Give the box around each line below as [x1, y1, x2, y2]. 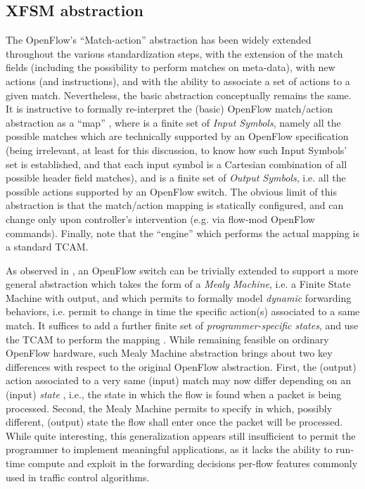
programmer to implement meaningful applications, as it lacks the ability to [6, 442, 333, 457]
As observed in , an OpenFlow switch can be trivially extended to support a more [6, 262, 359, 277]
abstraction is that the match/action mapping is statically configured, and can [6, 198, 344, 212]
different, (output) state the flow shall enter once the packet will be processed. [6, 414, 343, 429]
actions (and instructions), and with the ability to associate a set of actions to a [6, 73, 350, 88]
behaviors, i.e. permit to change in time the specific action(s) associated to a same [6, 304, 360, 319]
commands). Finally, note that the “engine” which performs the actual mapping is [6, 225, 359, 240]
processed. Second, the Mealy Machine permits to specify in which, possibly [6, 400, 333, 415]
